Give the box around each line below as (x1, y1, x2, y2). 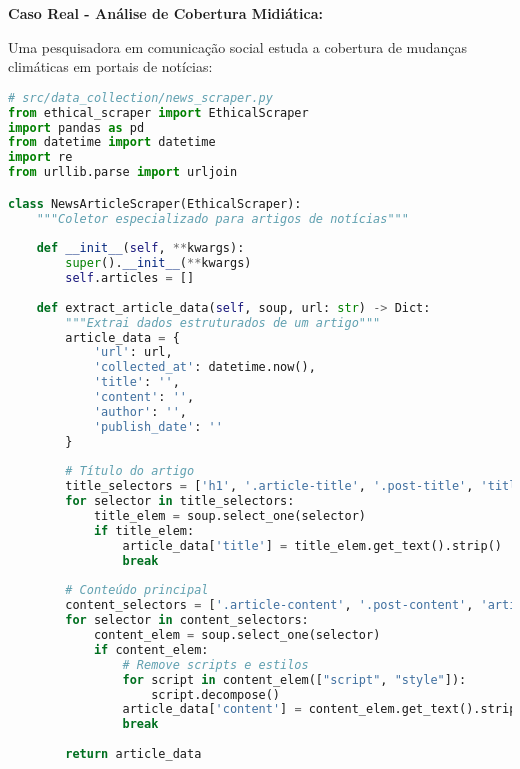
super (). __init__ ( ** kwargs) (65, 256, 252, 271)
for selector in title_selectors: (65, 494, 295, 509)
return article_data (65, 747, 202, 762)
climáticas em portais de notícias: (8, 56, 213, 77)
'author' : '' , (93, 404, 188, 419)
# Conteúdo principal (65, 583, 209, 598)
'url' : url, (93, 345, 173, 360)
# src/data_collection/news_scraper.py (8, 90, 273, 105)
